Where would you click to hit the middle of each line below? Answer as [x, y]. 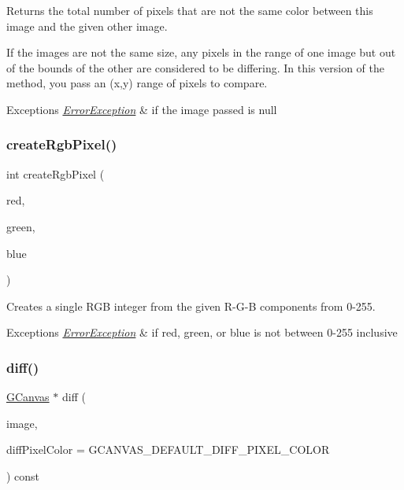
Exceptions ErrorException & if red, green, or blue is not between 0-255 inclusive [202, 332]
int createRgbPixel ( [56, 173]
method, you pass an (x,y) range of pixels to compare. [137, 83]
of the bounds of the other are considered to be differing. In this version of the [196, 67]
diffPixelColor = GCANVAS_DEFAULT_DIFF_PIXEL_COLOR [168, 449]
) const [23, 475]
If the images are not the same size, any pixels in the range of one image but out [201, 52]
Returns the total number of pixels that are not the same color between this [190, 10]
